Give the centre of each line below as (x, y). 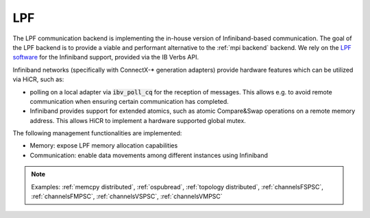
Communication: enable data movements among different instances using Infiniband (149, 155)
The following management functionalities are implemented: (97, 133)
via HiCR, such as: (38, 79)
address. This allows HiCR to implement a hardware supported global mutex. (138, 120)
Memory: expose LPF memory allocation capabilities (104, 146)
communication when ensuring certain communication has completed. (129, 101)
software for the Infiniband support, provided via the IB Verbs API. (106, 57)
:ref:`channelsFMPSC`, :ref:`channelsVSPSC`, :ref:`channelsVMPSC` (127, 196)
